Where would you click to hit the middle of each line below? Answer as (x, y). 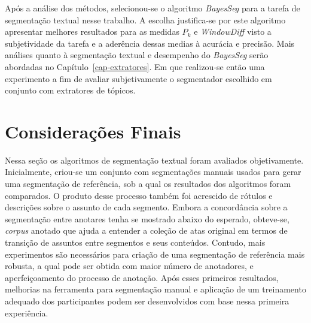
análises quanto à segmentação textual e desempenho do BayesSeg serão (137, 55)
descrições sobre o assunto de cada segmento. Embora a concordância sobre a (146, 207)
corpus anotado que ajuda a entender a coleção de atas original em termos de (146, 230)
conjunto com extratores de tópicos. (70, 90)
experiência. (27, 313)
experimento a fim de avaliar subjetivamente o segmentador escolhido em (138, 78)
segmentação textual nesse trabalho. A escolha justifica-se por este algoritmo (145, 19)
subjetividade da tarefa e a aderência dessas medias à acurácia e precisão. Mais (150, 43)
